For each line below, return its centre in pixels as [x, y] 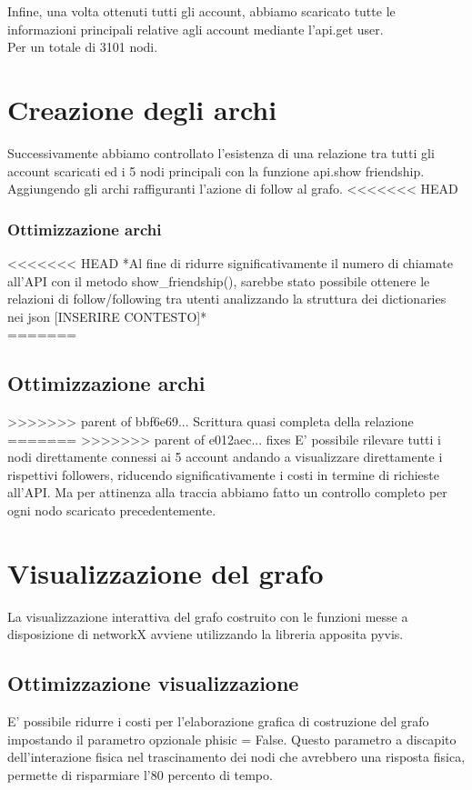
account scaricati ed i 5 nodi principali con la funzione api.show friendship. [216, 170]
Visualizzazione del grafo [166, 572]
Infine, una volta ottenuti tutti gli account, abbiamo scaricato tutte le [201, 11]
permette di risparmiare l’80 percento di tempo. [140, 774]
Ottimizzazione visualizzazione [153, 683]
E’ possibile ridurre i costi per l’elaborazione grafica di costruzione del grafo [218, 721]
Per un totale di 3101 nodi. [83, 47]
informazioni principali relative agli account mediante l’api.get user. [196, 29]
